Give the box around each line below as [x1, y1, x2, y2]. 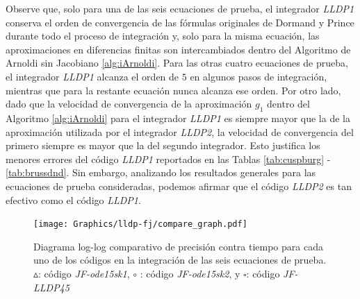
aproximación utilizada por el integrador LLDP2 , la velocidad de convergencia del [6, 124, 354, 139]
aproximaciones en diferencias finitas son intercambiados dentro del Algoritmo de [6, 42, 351, 56]
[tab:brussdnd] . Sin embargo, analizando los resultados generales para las [6, 165, 316, 180]
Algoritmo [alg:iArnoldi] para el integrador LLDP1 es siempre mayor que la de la [6, 110, 350, 125]
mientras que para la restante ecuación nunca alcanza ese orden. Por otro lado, [6, 83, 341, 97]
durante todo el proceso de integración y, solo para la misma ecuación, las [6, 28, 320, 43]
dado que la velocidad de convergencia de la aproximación [6, 96, 252, 111]
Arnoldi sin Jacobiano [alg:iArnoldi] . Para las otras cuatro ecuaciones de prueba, [6, 55, 348, 70]
